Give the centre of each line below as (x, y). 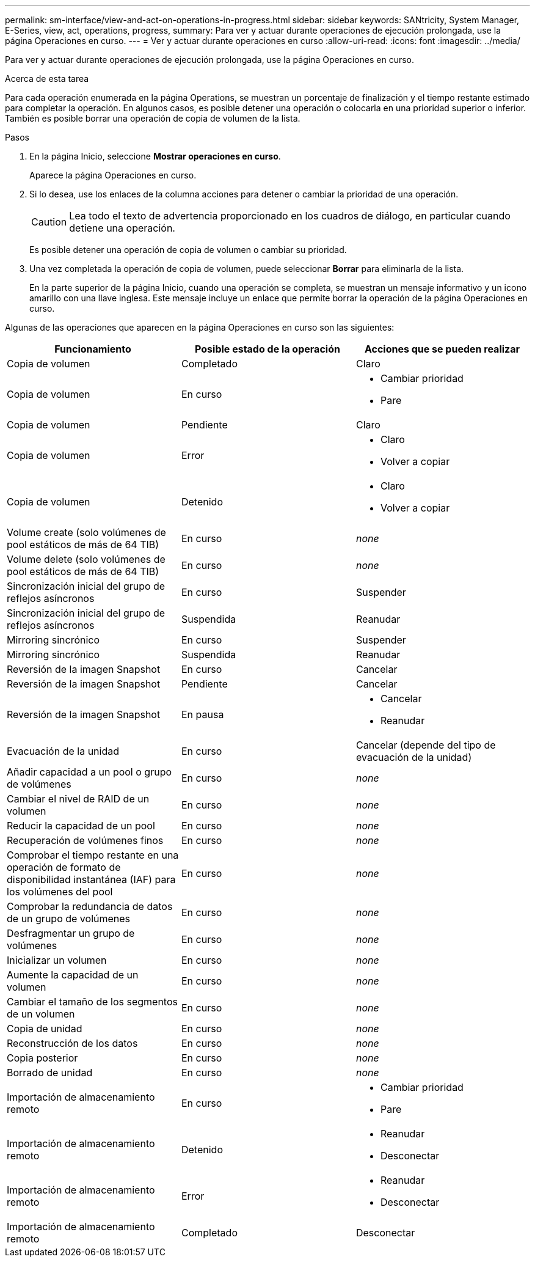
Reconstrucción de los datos (72, 1043)
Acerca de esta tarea (47, 79)
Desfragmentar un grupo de (71, 933)
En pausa (202, 714)
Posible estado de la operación (267, 349)
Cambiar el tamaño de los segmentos (92, 1002)
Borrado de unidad (50, 1073)
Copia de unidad (45, 1029)
